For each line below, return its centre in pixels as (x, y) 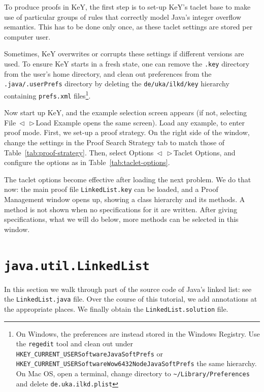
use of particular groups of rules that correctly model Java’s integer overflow (123, 17)
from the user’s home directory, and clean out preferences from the (108, 73)
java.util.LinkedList (77, 266)
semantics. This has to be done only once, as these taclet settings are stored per (128, 27)
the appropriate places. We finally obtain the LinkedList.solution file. (116, 308)
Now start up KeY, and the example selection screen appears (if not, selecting (126, 112)
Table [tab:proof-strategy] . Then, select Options (79, 152)
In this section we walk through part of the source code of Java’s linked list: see (128, 289)
